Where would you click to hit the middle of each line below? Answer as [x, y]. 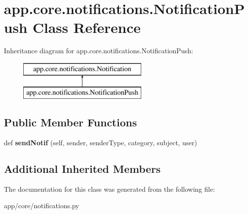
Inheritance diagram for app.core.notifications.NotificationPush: [99, 51]
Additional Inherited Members [82, 169]
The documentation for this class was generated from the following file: [109, 189]
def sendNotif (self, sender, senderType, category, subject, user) [100, 143]
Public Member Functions [70, 122]
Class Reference [87, 27]
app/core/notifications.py [41, 205]
